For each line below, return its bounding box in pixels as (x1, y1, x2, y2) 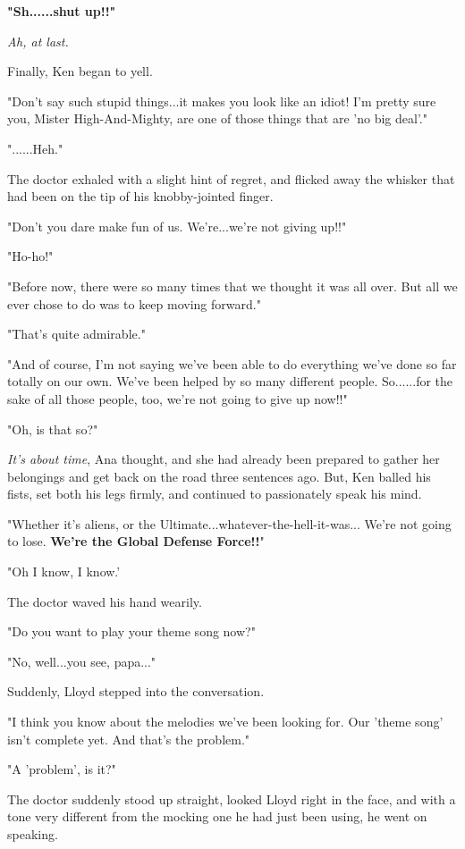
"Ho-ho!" (7, 247, 54, 265)
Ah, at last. (7, 31, 69, 50)
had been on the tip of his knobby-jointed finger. (7, 187, 274, 206)
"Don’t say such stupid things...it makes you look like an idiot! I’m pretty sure (7, 91, 436, 110)
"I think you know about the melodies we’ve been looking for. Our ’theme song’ (7, 712, 444, 731)
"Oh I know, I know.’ (7, 562, 121, 581)
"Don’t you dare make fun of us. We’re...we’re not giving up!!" (7, 216, 347, 235)
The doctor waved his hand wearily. (7, 592, 202, 610)
